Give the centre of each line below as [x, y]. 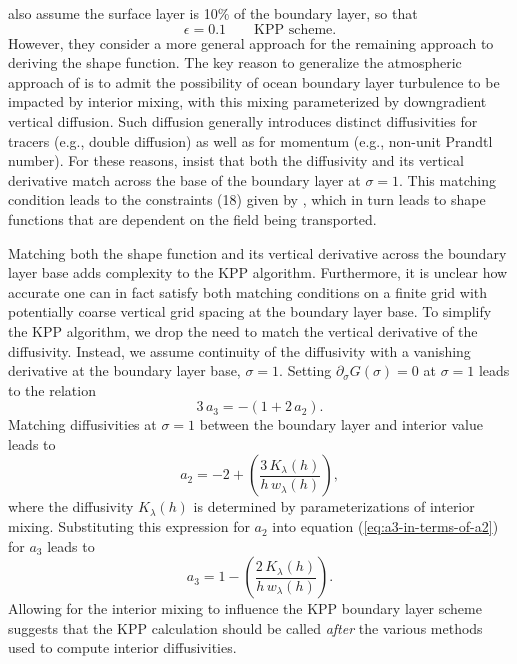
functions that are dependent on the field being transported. [192, 218]
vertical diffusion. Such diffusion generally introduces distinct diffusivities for [243, 120]
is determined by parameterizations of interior [334, 506]
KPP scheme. [295, 29]
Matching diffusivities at [82, 424]
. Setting [305, 370]
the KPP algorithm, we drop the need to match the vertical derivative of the [243, 330]
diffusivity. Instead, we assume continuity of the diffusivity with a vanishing [239, 350]
